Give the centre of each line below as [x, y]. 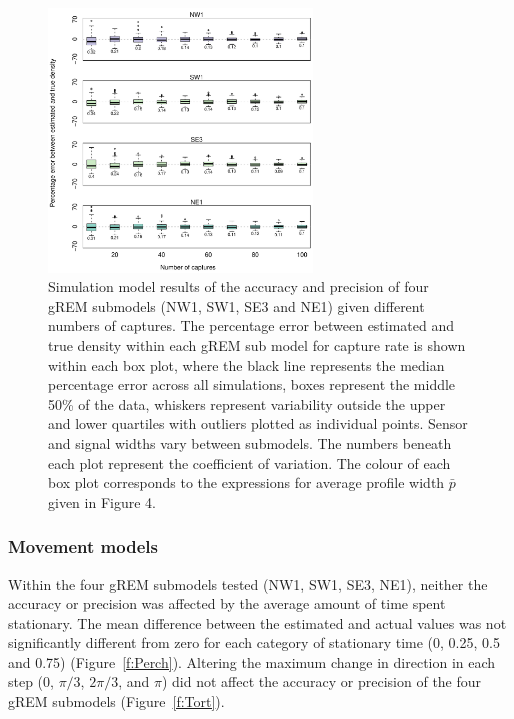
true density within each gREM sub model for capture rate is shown [257, 344]
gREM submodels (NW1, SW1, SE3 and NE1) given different [236, 305]
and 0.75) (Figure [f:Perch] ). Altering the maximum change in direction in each [252, 661]
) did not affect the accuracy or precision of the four [321, 681]
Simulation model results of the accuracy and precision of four [238, 286]
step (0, [31, 681]
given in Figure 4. [102, 501]
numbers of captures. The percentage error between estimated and [251, 325]
